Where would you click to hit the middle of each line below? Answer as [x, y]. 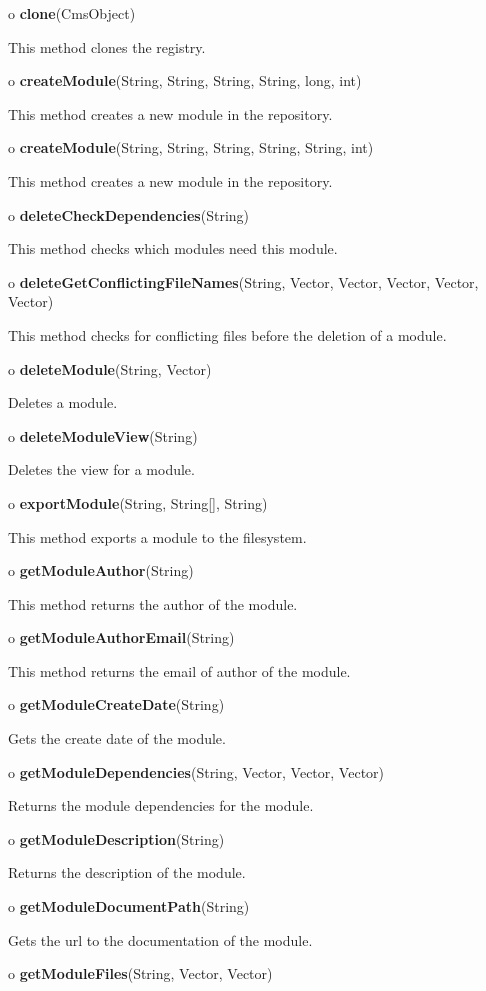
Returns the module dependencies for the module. [161, 805]
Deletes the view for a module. [101, 469]
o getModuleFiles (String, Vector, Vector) [140, 973]
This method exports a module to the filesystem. [157, 536]
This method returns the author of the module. [153, 603]
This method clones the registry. [107, 46]
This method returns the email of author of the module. [179, 670]
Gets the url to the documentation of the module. [160, 939]
